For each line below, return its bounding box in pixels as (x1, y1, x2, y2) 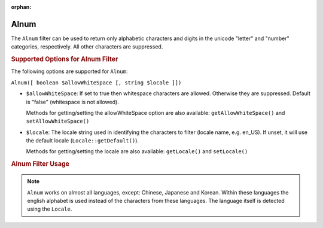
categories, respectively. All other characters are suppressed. (11, 43, 163, 50)
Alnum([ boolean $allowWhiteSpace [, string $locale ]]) (11, 79, 182, 86)
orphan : (11, 4, 32, 10)
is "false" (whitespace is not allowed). (26, 98, 119, 105)
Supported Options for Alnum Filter (11, 55, 118, 63)
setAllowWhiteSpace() (26, 118, 90, 125)
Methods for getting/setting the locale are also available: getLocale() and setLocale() (26, 148, 248, 155)
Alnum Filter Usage (11, 160, 70, 168)
